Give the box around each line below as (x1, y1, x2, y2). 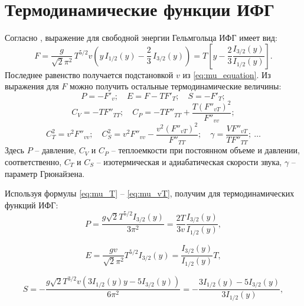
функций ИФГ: (5, 198, 58, 211)
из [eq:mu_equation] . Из (182, 68, 271, 80)
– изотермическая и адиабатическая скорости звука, (96, 155, 282, 168)
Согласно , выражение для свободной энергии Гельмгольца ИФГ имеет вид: (5, 31, 277, 44)
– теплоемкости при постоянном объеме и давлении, (111, 144, 300, 156)
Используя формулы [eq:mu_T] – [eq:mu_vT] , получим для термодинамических (5, 187, 295, 199)
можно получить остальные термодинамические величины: (69, 80, 282, 92)
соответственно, (5, 155, 62, 168)
